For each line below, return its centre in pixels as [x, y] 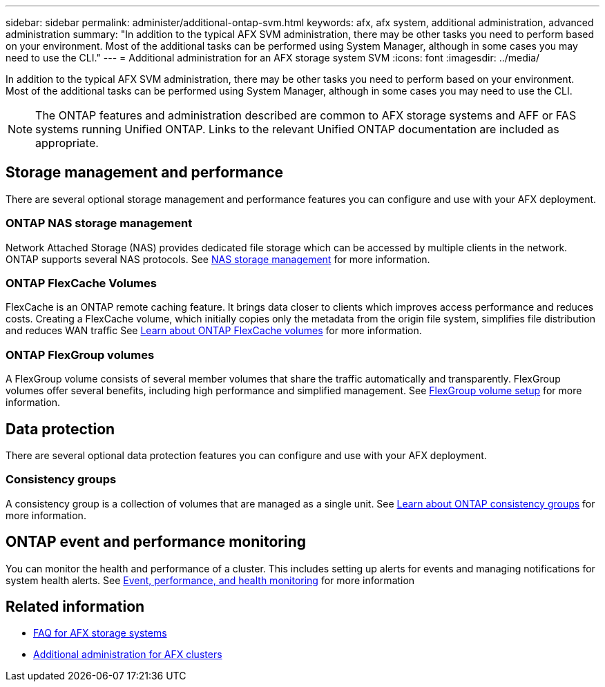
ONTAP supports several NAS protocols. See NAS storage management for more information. [218, 259]
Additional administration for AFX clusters [128, 655]
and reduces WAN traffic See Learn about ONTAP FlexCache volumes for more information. [214, 331]
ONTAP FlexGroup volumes [80, 355]
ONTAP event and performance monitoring [156, 542]
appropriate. [67, 143]
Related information [75, 606]
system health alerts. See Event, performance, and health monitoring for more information [210, 580]
